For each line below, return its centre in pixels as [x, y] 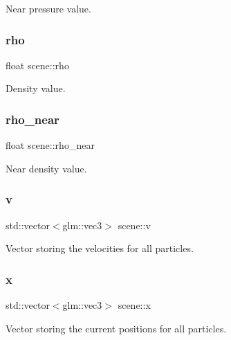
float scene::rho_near [50, 145]
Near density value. [46, 168]
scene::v [134, 225]
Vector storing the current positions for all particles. [116, 328]
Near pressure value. [48, 8]
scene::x [134, 305]
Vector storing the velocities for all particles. [100, 248]
